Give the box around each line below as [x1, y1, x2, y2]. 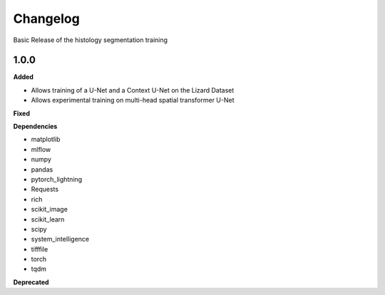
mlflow [31, 145, 51, 153]
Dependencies [13, 122, 58, 131]
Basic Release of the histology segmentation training [13, 36, 168, 44]
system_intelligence [31, 235, 89, 244]
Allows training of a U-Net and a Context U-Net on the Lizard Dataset [31, 86, 235, 94]
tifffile [31, 244, 48, 253]
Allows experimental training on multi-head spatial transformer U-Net [31, 96, 235, 105]
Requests [31, 185, 59, 194]
